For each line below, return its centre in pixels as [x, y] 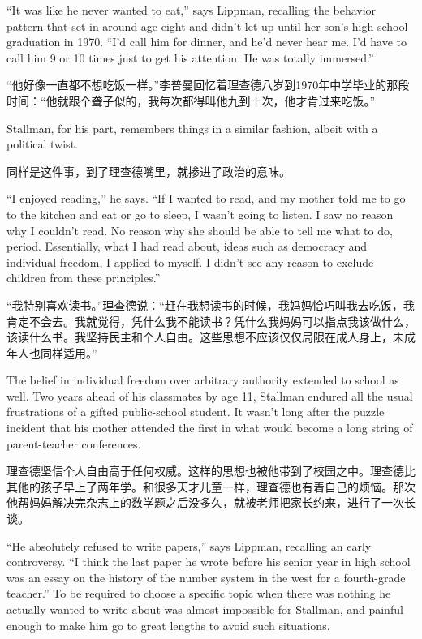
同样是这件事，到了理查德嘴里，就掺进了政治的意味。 [149, 171]
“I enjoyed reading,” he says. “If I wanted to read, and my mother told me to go [206, 198]
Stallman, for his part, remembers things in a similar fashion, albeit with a [192, 128]
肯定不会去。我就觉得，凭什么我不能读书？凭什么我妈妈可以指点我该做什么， [211, 321]
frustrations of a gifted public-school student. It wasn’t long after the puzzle [196, 412]
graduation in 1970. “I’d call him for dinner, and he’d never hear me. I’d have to [207, 42]
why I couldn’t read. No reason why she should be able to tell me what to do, [200, 230]
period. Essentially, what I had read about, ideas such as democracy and [187, 246]
